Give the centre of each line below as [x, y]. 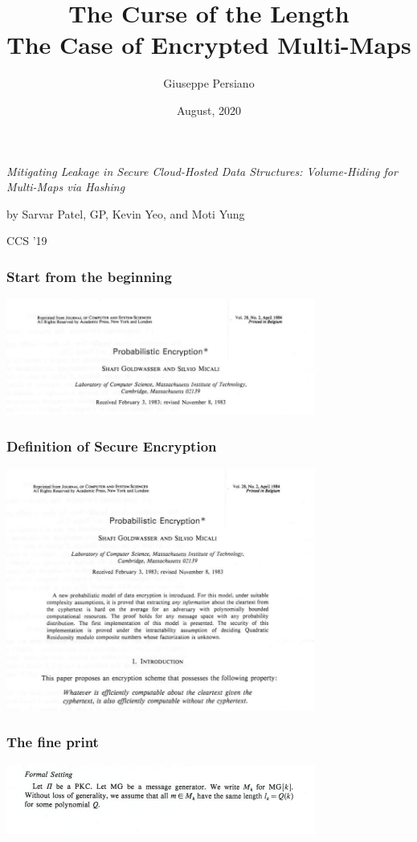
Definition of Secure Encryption [112, 446]
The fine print [53, 742]
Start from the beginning [89, 276]
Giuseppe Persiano [209, 83]
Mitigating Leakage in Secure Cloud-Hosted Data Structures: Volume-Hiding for [202, 171]
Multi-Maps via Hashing [66, 187]
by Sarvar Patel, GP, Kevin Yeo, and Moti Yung [126, 213]
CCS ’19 [27, 241]
